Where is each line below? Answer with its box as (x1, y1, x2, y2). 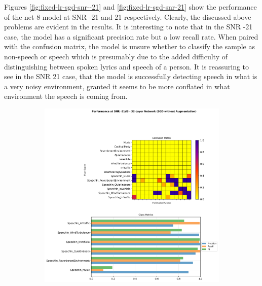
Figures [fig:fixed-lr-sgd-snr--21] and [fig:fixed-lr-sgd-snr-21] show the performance (4, 2, 257, 12)
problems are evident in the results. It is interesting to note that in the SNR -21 (4, 21, 253, 32)
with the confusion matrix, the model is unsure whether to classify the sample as (4, 41, 255, 52)
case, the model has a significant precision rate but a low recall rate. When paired (4, 31, 258, 42)
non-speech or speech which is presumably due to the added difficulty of (4, 51, 228, 61)
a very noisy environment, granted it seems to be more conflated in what (4, 81, 230, 91)
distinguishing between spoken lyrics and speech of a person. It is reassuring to (4, 61, 249, 71)
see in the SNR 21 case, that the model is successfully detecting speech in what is (4, 71, 257, 82)
